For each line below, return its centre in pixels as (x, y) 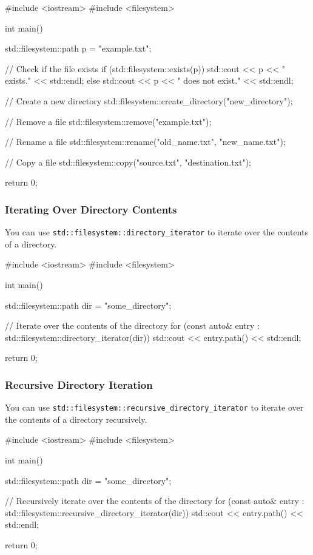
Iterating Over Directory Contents (91, 209)
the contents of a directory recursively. (76, 419)
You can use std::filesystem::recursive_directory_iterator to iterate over (154, 407)
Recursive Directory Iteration (79, 384)
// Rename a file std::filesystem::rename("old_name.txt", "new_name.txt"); (145, 142)
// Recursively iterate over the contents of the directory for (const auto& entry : (155, 501)
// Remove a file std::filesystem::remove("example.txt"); (108, 121)
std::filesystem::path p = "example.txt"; (78, 48)
